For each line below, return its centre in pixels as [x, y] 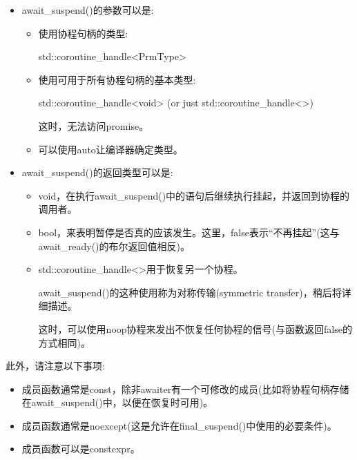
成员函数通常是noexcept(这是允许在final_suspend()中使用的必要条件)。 [179, 425]
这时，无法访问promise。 [94, 125]
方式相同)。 [65, 342]
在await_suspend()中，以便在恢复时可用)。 [117, 402]
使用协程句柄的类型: [83, 33]
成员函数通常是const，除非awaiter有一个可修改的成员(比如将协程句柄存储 [185, 389]
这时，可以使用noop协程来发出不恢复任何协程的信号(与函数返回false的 [195, 328]
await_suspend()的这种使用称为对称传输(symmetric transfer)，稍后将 [190, 292]
